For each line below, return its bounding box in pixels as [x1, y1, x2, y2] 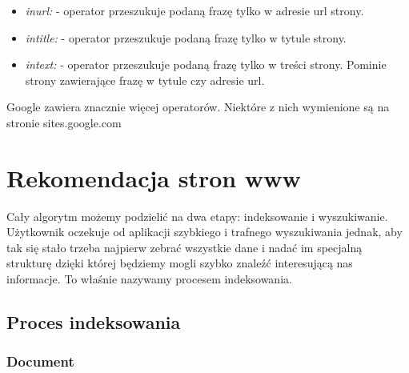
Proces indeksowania [6, 310, 181, 335]
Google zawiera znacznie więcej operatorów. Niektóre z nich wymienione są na [6, 98, 390, 115]
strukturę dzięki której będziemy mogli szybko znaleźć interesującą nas [6, 255, 353, 271]
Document [6, 351, 74, 371]
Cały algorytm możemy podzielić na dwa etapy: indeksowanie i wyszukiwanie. [6, 207, 388, 224]
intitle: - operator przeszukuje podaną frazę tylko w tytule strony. [25, 29, 347, 46]
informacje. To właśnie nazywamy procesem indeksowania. [6, 271, 292, 287]
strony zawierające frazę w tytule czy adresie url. [25, 71, 265, 88]
